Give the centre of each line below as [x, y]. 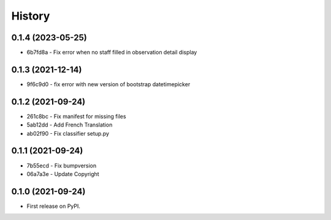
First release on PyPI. [54, 206]
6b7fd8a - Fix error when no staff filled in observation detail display [112, 53]
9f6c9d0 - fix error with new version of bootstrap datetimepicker [108, 84]
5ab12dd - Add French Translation [70, 125]
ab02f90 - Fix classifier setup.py [68, 133]
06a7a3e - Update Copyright [63, 174]
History [31, 16]
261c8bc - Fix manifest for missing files [76, 116]
